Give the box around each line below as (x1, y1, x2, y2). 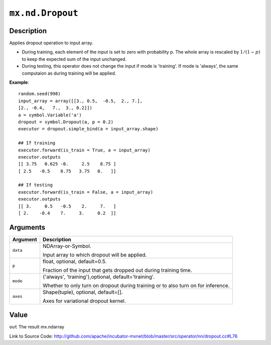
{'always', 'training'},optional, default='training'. (43, 273, 155, 280)
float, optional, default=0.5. (43, 258, 107, 265)
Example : (9, 79, 30, 85)
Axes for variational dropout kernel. (43, 297, 126, 304)
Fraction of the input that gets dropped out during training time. (43, 266, 193, 273)
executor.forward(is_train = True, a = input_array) (18, 147, 151, 153)
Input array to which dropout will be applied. (43, 251, 147, 258)
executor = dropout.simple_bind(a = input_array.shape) (18, 126, 159, 132)
